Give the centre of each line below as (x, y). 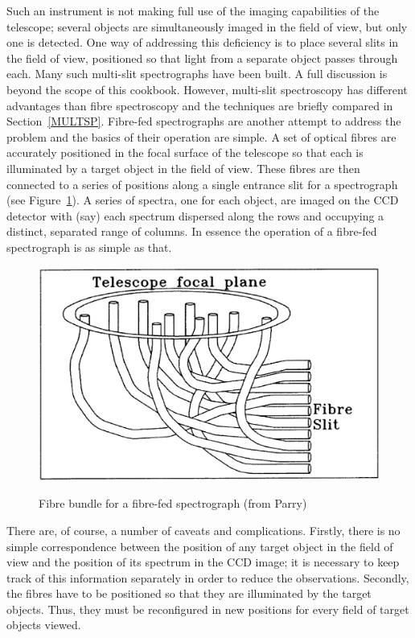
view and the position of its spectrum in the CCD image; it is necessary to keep (203, 562)
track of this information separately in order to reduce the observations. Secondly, (208, 577)
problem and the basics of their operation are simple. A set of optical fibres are (201, 136)
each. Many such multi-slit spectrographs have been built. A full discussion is (197, 74)
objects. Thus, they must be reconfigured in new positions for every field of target (208, 609)
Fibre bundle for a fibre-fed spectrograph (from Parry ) (173, 503)
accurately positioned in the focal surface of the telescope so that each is (185, 152)
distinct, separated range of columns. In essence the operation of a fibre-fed (192, 231)
